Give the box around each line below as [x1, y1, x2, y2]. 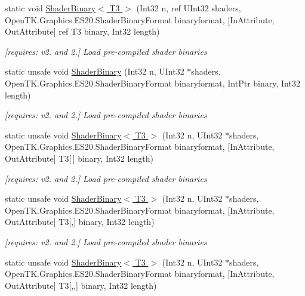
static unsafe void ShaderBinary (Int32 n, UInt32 [5, 65, 184, 78]
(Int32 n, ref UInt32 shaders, [136, 2, 241, 14]
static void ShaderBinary [5, 2, 96, 14]
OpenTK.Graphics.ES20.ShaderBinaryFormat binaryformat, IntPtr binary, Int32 [5, 76, 300, 89]
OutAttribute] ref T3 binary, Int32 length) [5, 25, 160, 38]
